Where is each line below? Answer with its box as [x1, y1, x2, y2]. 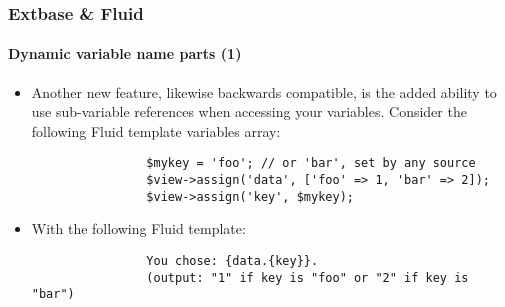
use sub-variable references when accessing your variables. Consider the [31, 101, 467, 122]
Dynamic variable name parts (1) [8, 43, 242, 64]
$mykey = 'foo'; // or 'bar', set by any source [146, 156, 476, 171]
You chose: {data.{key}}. [146, 253, 319, 268]
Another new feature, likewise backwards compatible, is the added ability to [31, 81, 497, 102]
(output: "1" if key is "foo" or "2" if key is [146, 270, 469, 285]
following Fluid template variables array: [31, 120, 281, 141]
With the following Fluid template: [31, 218, 246, 239]
